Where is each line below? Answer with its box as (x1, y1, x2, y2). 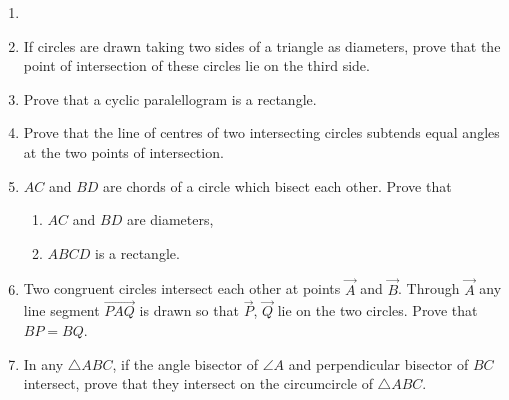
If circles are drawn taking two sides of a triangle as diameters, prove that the (23, 35, 501, 56)
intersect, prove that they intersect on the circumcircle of (23, 373, 373, 394)
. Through (398, 278, 460, 299)
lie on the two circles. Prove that (277, 300, 478, 321)
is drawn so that (139, 300, 239, 321)
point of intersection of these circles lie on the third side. (23, 55, 370, 76)
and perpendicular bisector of (288, 353, 469, 374)
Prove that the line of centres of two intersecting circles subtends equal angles (23, 122, 500, 143)
